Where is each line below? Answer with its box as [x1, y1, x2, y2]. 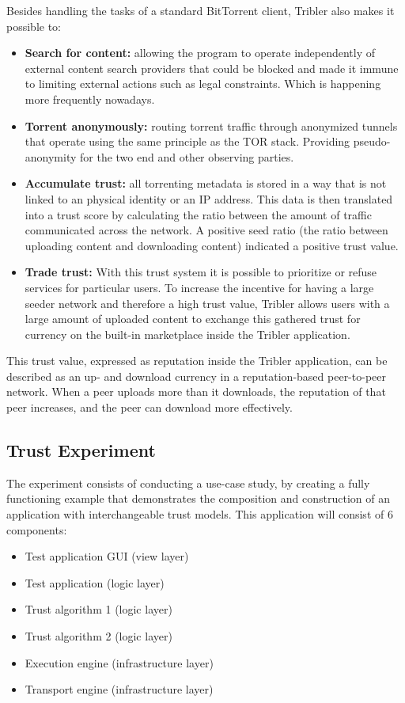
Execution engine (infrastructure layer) [25, 654, 214, 671]
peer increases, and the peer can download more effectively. [6, 399, 293, 416]
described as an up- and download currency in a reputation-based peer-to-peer [6, 367, 386, 384]
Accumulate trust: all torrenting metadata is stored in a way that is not [25, 175, 387, 192]
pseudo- [353, 133, 391, 150]
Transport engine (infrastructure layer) [25, 681, 214, 697]
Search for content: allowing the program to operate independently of [25, 44, 376, 61]
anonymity [25, 148, 77, 165]
